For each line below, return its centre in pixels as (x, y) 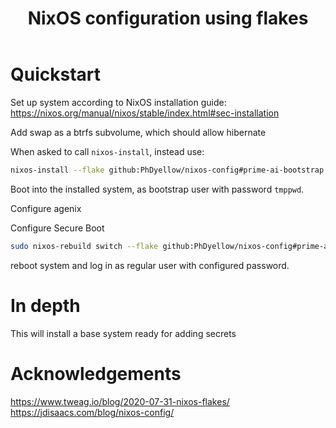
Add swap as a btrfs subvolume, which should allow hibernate (138, 132)
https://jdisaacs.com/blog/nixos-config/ (92, 412)
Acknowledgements (96, 373)
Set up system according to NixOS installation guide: (118, 102)
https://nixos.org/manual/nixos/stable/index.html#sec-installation (145, 113)
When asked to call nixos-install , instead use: (107, 151)
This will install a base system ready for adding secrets (123, 333)
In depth (45, 305)
